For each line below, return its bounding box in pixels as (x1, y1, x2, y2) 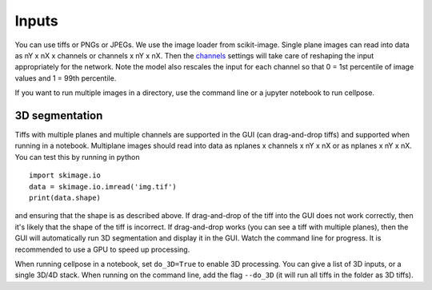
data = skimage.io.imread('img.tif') (29, 182, 178, 191)
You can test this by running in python (14, 152, 140, 161)
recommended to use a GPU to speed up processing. (14, 244, 190, 254)
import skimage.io (29, 171, 102, 180)
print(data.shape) (29, 193, 102, 202)
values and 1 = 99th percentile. (14, 73, 117, 83)
